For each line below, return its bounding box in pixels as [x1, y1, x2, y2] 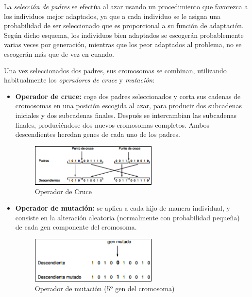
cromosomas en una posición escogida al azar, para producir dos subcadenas [15, 100, 242, 111]
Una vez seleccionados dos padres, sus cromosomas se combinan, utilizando [4, 65, 227, 75]
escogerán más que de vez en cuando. [4, 49, 114, 59]
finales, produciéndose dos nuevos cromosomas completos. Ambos [15, 119, 210, 130]
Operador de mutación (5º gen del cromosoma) [34, 283, 175, 293]
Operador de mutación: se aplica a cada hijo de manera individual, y [15, 202, 230, 213]
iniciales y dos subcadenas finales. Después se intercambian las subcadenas [15, 110, 237, 120]
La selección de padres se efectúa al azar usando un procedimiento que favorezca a [4, 1, 248, 11]
